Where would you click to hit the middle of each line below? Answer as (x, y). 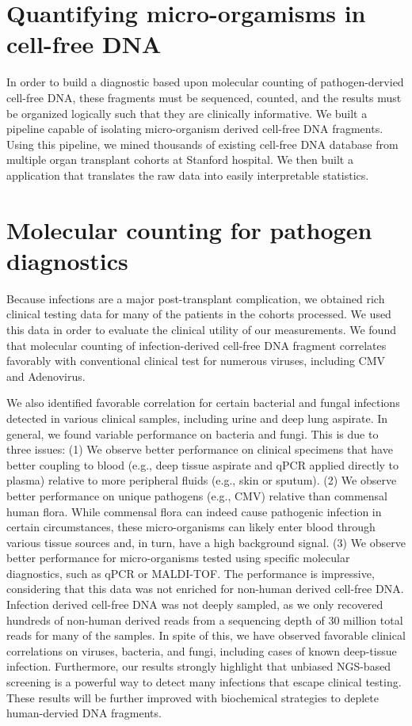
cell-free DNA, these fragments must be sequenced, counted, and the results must (204, 97)
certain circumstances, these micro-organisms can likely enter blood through (191, 527)
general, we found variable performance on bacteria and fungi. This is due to (193, 433)
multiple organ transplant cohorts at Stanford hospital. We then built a (180, 160)
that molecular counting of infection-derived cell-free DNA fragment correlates (196, 345)
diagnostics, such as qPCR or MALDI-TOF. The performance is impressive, (191, 573)
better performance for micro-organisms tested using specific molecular (178, 558)
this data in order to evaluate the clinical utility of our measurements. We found (201, 329)
